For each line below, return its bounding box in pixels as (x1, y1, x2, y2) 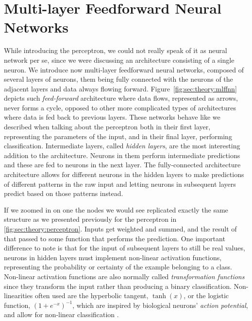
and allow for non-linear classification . (4, 309, 119, 320)
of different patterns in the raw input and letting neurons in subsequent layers (4, 178, 236, 189)
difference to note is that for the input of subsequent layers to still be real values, (4, 243, 245, 253)
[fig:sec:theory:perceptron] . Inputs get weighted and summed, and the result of (4, 224, 237, 233)
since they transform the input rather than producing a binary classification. (4, 281, 232, 291)
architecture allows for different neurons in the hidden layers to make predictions (4, 169, 244, 179)
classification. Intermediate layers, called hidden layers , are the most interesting (4, 141, 240, 151)
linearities (4, 290, 33, 301)
